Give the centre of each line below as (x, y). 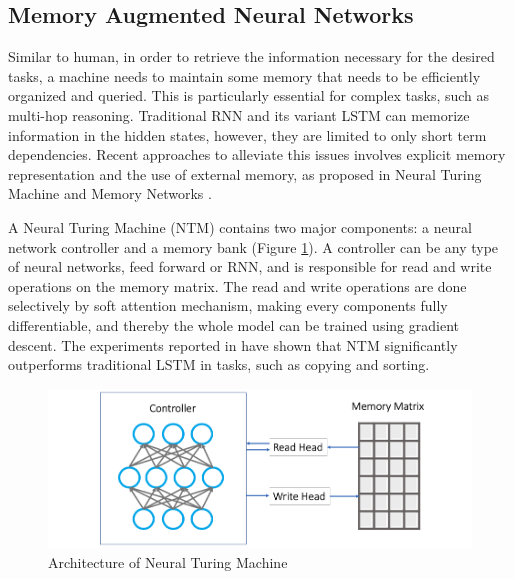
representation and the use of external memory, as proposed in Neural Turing (245, 173)
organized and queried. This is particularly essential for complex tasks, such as (249, 95)
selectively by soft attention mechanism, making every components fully (228, 305)
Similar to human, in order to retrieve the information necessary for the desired (251, 56)
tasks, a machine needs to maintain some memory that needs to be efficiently (244, 75)
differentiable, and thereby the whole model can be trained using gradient (233, 324)
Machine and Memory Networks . (110, 193)
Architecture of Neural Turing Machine (168, 562)
